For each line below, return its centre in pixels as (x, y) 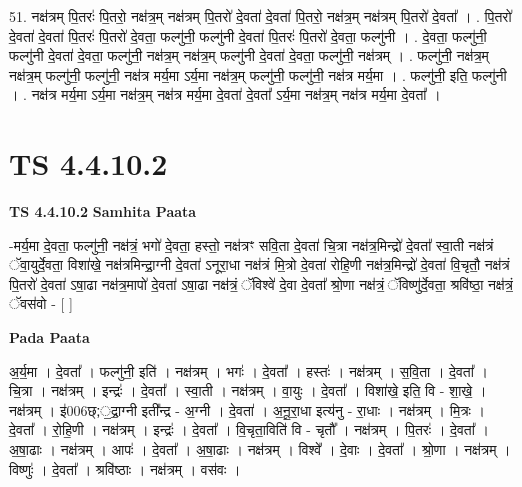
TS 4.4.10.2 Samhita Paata (103, 211)
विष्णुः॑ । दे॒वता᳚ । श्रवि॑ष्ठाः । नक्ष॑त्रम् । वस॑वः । (125, 468)
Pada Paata (49, 337)
